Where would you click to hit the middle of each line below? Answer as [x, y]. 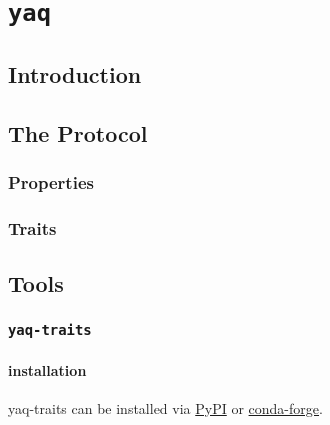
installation [47, 369]
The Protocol [78, 132]
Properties [51, 181]
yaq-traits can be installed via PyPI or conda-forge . [165, 407]
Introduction [75, 73]
